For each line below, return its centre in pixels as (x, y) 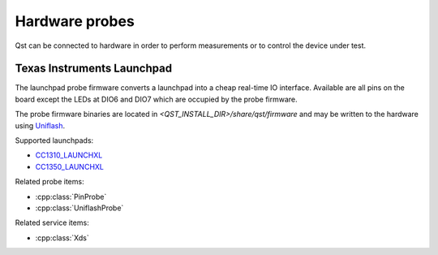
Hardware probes (75, 21)
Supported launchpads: (54, 140)
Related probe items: (49, 182)
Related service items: (52, 223)
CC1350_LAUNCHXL (70, 166)
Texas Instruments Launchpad (94, 69)
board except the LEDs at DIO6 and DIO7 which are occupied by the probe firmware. (156, 99)
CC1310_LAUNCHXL (69, 155)
